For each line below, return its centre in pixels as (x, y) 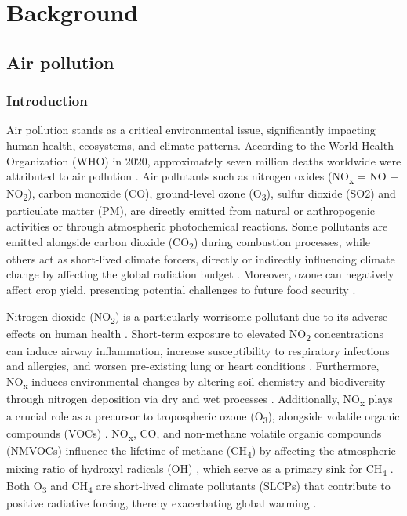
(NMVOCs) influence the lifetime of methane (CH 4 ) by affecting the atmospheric (201, 452)
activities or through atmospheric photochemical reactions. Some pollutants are (197, 226)
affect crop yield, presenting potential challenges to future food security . (181, 289)
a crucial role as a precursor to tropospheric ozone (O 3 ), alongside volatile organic (203, 417)
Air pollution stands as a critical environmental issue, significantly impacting (191, 130)
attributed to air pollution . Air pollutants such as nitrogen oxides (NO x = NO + (203, 177)
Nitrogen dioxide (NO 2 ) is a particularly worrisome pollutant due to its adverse (197, 317)
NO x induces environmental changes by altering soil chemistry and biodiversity (196, 382)
